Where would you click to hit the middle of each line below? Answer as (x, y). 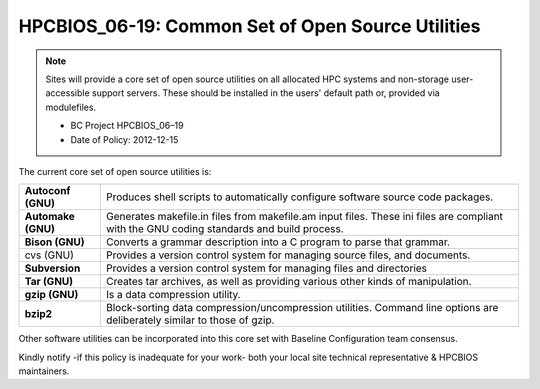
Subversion (52, 268)
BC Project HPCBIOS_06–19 (127, 126)
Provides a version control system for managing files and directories (266, 268)
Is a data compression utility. (173, 295)
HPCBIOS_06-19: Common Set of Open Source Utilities (249, 26)
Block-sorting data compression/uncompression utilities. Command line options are (302, 308)
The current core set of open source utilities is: (115, 171)
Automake (49, 217)
